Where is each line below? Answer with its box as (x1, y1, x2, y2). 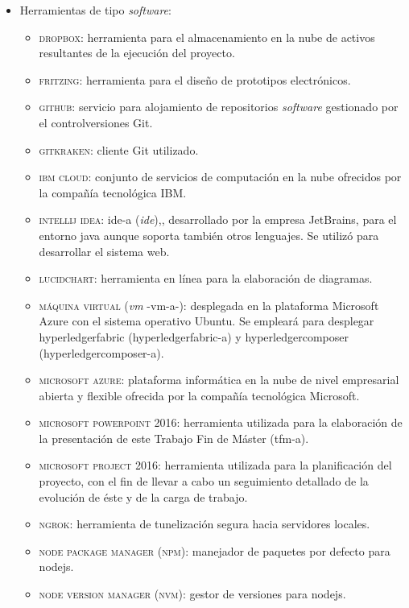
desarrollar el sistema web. (39, 242, 170, 259)
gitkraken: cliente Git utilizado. (39, 141, 199, 158)
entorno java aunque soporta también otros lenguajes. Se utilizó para (39, 226, 379, 243)
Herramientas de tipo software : (19, 2, 171, 18)
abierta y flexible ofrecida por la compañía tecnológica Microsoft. (39, 387, 360, 403)
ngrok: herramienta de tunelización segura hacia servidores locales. (39, 515, 370, 532)
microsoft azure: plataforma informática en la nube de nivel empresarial (39, 371, 399, 388)
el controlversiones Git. (39, 114, 153, 130)
